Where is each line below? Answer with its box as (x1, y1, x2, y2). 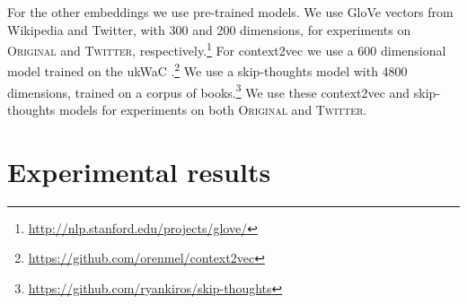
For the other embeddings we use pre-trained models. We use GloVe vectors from (7, 3, 454, 21)
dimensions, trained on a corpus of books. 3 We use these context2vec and (7, 80, 410, 101)
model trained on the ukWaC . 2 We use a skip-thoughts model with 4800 (7, 59, 408, 81)
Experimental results (7, 152, 271, 189)
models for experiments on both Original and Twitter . (59, 100, 367, 118)
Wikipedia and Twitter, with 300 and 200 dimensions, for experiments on (7, 20, 411, 39)
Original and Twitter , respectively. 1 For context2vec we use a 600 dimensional (7, 39, 446, 59)
